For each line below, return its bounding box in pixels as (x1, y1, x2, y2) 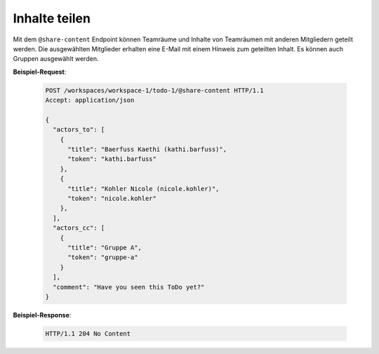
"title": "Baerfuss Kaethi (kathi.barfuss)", (67, 145, 227, 154)
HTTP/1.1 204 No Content (45, 329, 131, 337)
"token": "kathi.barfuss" (67, 155, 157, 163)
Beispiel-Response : (13, 310, 72, 319)
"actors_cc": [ (53, 224, 105, 232)
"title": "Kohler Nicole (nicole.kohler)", (67, 185, 220, 192)
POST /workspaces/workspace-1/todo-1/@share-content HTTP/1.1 (45, 86, 264, 94)
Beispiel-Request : (13, 67, 67, 76)
